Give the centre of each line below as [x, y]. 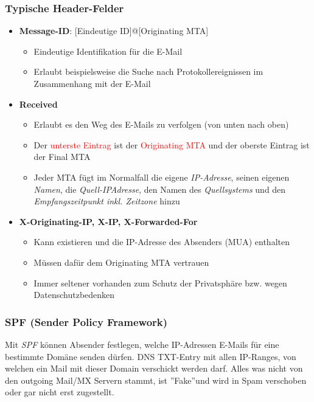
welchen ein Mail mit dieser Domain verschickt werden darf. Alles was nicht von [154, 368]
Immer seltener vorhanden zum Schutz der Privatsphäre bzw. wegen [160, 282]
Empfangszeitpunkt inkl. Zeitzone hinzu [107, 201]
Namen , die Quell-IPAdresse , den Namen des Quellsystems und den [160, 189]
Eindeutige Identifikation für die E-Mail [108, 51]
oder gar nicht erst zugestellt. [60, 392]
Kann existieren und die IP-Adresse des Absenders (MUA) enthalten [162, 242]
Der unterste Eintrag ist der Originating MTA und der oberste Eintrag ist [172, 144]
